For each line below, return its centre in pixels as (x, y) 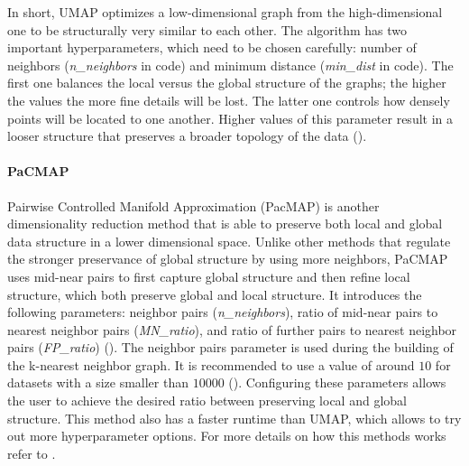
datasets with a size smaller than (98, 382)
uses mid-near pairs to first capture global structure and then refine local (209, 276)
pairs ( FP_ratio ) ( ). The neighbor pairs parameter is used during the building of (230, 347)
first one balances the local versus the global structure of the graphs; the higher (227, 83)
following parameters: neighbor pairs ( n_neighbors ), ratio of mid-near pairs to (223, 312)
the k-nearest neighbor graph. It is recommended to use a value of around (211, 364)
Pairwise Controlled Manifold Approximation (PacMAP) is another (193, 205)
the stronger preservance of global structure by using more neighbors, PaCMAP (228, 259)
